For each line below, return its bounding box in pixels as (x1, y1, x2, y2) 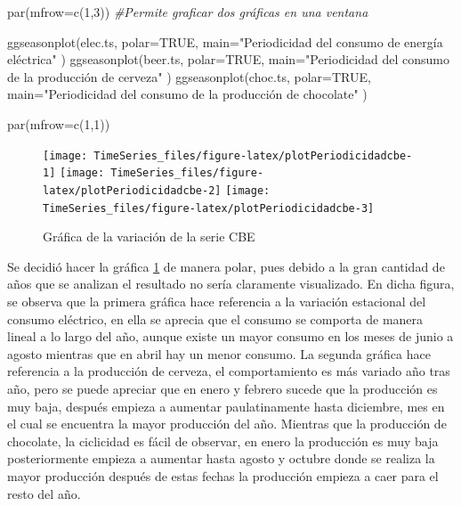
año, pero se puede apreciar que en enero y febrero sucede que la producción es (7, 379, 438, 397)
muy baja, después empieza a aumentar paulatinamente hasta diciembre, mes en (7, 396, 445, 415)
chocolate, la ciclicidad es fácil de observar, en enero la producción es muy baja (7, 431, 439, 450)
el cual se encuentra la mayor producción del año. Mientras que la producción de (7, 414, 447, 433)
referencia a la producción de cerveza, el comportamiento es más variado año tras (7, 362, 450, 380)
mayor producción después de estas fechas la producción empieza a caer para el (7, 466, 439, 485)
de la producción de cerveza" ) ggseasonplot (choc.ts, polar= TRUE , (7, 67, 371, 86)
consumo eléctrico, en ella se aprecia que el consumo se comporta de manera (7, 309, 424, 328)
